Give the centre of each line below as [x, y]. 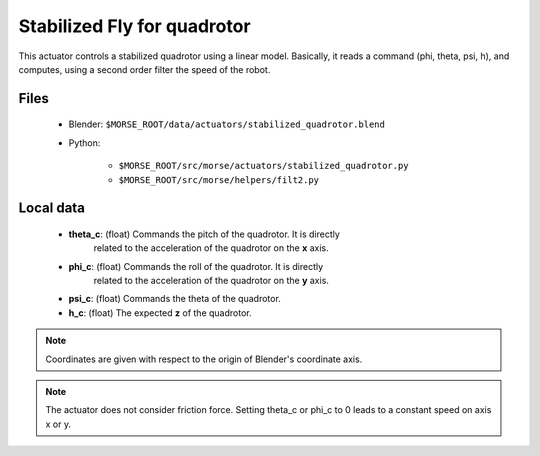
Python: [84, 142]
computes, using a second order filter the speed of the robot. [144, 69]
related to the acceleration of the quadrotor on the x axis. [211, 248]
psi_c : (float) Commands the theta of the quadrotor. [175, 299]
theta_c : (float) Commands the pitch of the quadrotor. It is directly [204, 234]
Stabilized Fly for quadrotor [134, 26]
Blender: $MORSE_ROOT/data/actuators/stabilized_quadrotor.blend [226, 124]
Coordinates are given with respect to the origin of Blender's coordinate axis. [204, 359]
